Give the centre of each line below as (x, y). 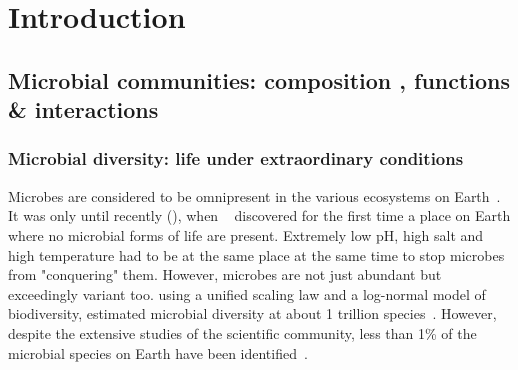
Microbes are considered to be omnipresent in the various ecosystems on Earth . (254, 195)
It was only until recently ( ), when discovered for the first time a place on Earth (259, 215)
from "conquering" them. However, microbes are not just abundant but (225, 274)
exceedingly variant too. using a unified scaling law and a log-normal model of (247, 293)
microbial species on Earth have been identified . (158, 352)
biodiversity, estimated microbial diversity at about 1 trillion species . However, (252, 313)
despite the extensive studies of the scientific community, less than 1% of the (242, 332)
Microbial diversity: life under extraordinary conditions (236, 158)
